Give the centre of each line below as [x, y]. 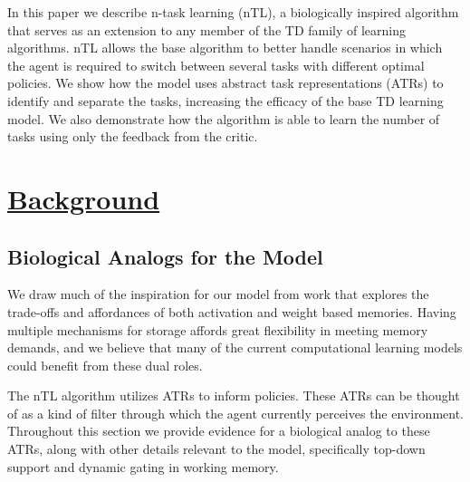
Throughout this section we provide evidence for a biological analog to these [219, 431]
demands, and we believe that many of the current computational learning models [235, 347]
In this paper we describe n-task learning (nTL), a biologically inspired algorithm [233, 12]
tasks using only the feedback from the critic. [133, 136]
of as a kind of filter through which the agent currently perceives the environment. [236, 413]
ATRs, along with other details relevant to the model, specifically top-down [216, 449]
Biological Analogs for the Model [165, 256]
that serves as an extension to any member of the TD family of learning [207, 29]
